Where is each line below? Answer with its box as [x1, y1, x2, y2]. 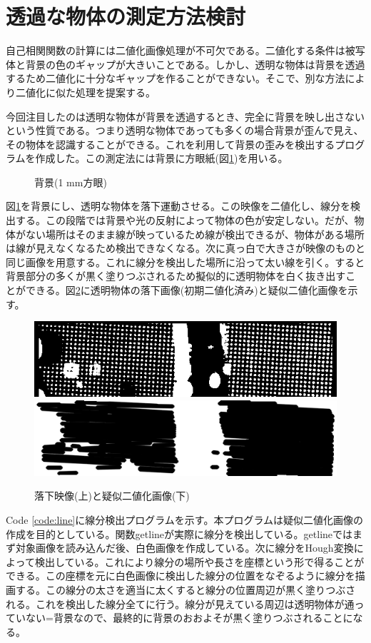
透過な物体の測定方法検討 [6, 1, 246, 31]
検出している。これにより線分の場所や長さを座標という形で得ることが [34, 554, 365, 569]
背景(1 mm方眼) [34, 174, 107, 189]
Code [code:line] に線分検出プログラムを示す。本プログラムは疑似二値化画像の [6, 512, 364, 527]
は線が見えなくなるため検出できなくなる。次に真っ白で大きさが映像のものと [6, 241, 365, 255]
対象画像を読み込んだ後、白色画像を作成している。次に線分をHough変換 [15, 540, 354, 555]
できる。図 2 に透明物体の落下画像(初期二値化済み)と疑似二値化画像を [25, 283, 348, 298]
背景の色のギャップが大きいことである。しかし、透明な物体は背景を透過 [25, 56, 365, 71]
